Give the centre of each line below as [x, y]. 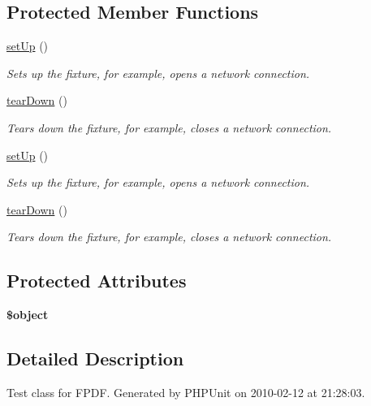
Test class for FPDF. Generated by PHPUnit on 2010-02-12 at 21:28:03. [186, 392]
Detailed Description [95, 358]
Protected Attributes [97, 281]
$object [28, 315]
